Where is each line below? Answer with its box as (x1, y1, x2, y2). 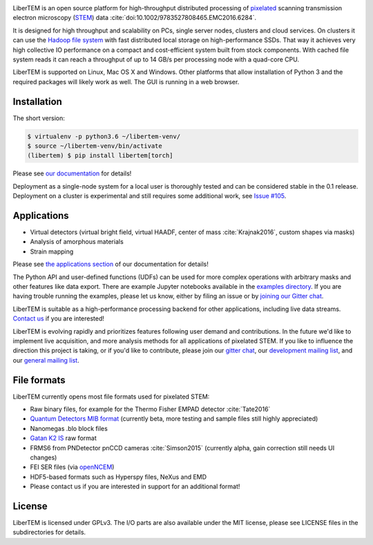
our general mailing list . (12, 356, 79, 364)
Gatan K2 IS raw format (30, 434, 97, 442)
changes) (30, 453, 57, 462)
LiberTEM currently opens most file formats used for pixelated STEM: (12, 392, 210, 401)
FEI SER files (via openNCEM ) (30, 463, 115, 471)
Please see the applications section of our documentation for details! (12, 260, 209, 269)
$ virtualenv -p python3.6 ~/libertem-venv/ (27, 132, 181, 140)
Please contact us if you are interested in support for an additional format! (30, 482, 240, 490)
